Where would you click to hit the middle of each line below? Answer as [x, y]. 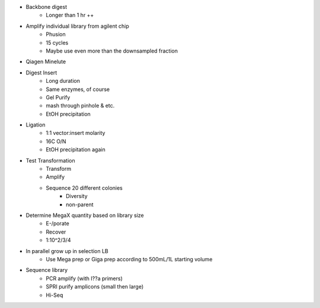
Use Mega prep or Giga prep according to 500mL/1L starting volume [129, 259]
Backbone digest [47, 7]
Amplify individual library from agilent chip [78, 26]
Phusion [56, 34]
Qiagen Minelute [46, 61]
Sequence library [47, 270]
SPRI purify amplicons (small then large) [95, 287]
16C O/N [56, 141]
